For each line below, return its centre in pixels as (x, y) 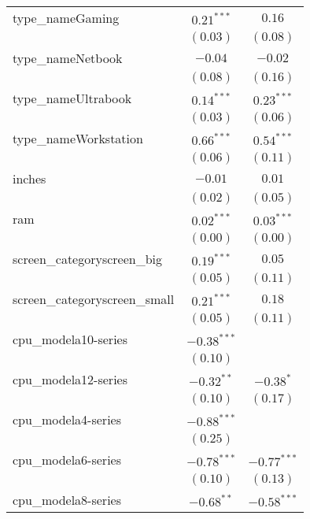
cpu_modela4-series (67, 419)
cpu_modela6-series (67, 460)
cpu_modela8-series (67, 500)
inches (30, 178)
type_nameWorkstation (78, 138)
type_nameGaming (66, 18)
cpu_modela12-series (70, 379)
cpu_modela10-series (70, 339)
